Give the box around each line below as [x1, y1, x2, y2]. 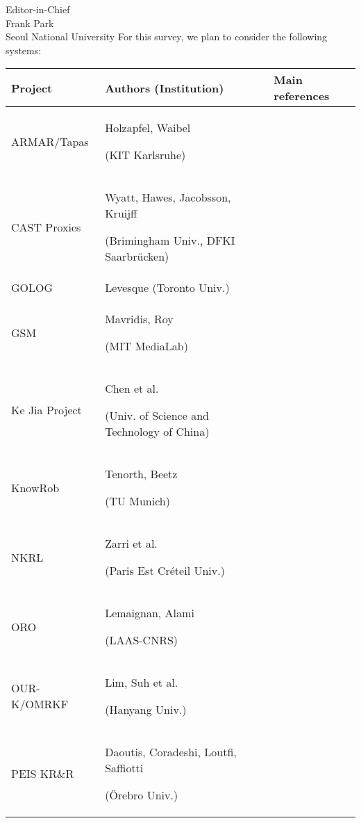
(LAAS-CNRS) [105, 632, 178, 649]
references [274, 88, 330, 104]
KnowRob [11, 479, 60, 496]
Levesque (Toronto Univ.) [105, 279, 230, 296]
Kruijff [105, 205, 137, 222]
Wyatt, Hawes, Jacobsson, [105, 189, 231, 206]
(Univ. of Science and [105, 407, 209, 424]
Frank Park [6, 15, 54, 30]
